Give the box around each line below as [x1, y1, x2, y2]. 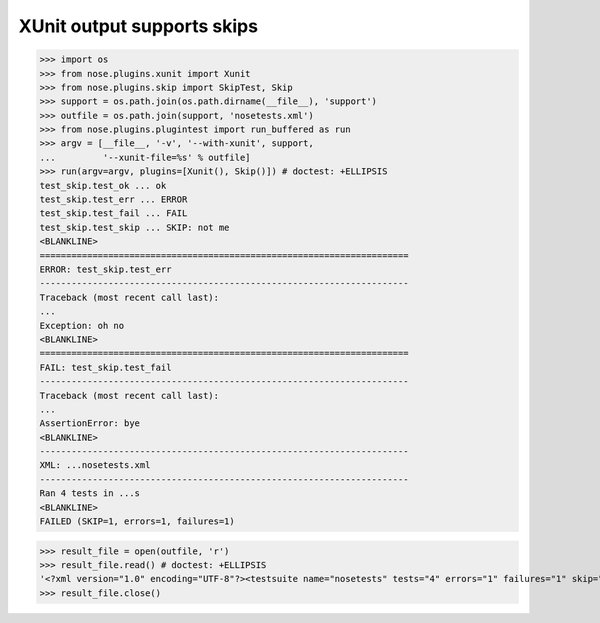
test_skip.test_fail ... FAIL [39, 208, 188, 219]
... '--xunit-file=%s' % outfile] [39, 151, 251, 163]
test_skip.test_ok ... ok [39, 180, 167, 191]
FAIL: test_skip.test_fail [39, 361, 172, 373]
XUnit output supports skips [18, 15, 259, 37]
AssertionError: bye [39, 418, 140, 429]
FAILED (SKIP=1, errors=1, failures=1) [39, 516, 235, 527]
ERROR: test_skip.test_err [39, 264, 172, 275]
